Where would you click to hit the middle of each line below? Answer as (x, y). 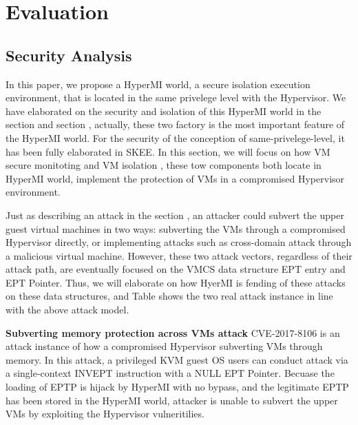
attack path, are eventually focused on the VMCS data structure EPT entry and (176, 269)
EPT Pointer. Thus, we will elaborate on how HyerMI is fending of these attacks (176, 282)
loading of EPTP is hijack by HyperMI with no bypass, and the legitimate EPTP (177, 387)
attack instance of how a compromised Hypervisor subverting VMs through (164, 346)
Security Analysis (69, 55)
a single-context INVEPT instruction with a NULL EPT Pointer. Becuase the (170, 373)
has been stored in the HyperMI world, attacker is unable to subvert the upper (172, 400)
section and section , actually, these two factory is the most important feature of (175, 124)
